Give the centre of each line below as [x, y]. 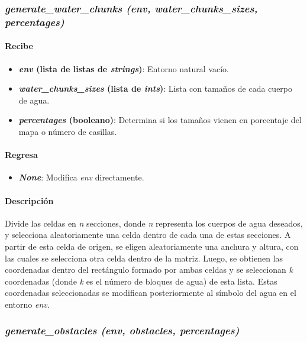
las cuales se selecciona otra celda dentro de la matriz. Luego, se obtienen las [144, 258]
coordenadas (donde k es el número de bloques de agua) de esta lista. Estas [141, 281]
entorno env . [27, 304]
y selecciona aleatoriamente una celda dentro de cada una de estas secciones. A [148, 235]
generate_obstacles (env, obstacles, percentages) [122, 330]
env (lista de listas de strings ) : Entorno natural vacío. [124, 68]
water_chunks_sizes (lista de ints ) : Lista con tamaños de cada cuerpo [156, 88]
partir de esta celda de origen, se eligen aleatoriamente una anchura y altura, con [152, 246]
